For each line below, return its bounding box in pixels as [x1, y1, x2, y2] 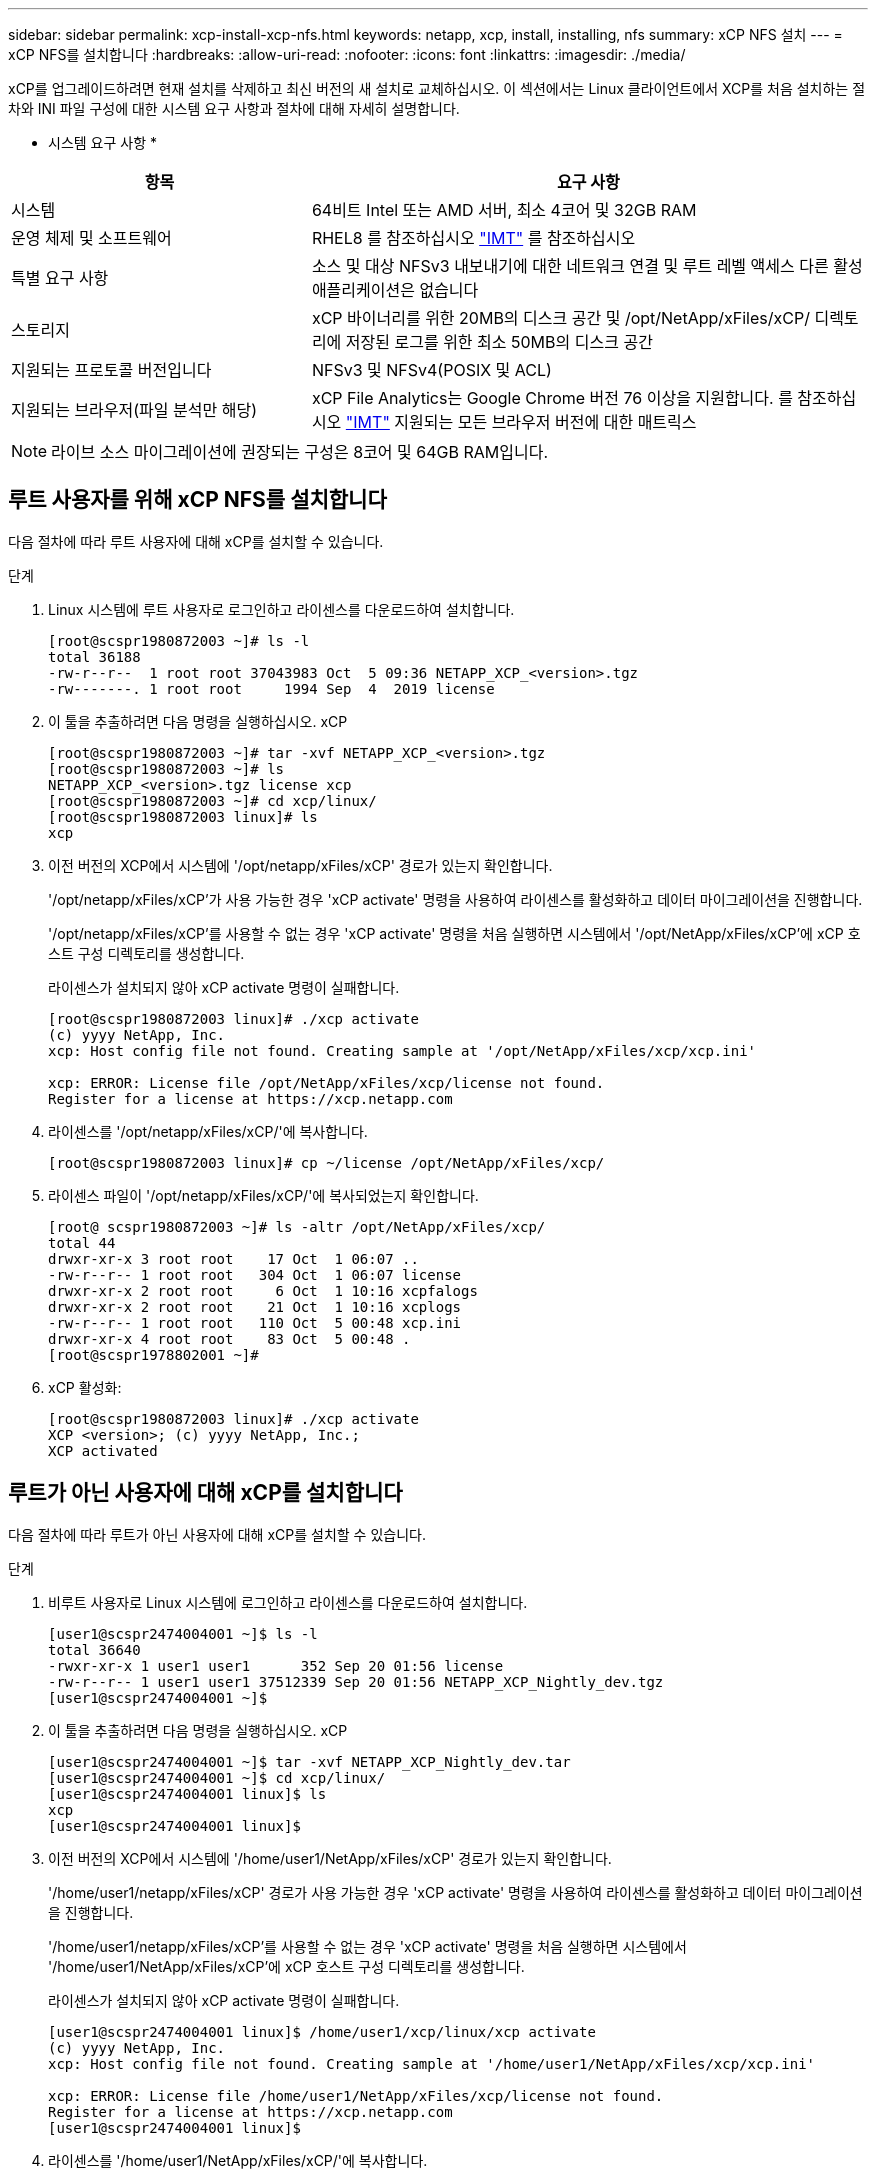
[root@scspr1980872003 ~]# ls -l [48, 632, 310, 649]
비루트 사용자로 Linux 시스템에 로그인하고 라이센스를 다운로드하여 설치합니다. [48, 1593, 528, 1611]
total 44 [48, 1234, 116, 1251]
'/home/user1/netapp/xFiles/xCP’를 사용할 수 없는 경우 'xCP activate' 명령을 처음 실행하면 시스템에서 [48, 1937, 687, 1955]
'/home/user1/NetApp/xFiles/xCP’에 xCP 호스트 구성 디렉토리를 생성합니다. [48, 1957, 525, 1975]
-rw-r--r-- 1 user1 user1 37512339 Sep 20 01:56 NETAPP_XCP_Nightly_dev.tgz [48, 1673, 664, 1690]
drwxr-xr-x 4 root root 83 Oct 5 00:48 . [48, 1330, 411, 1347]
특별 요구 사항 [11, 268, 109, 288]
